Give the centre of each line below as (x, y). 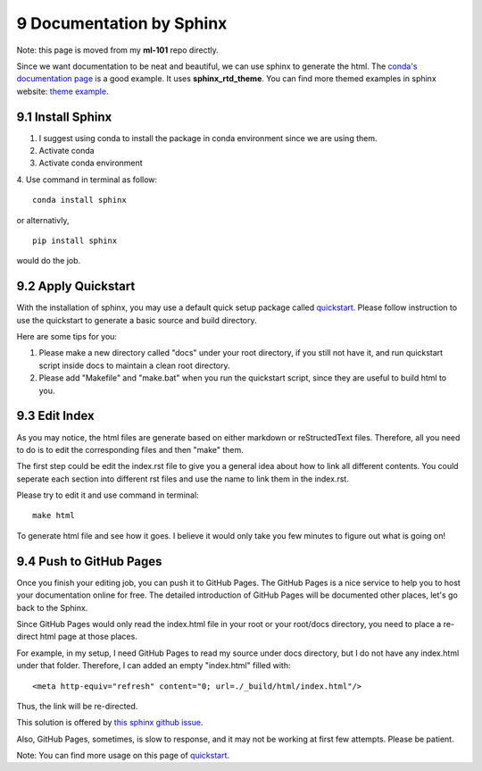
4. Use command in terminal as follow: (87, 180)
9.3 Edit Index (55, 416)
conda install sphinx (79, 200)
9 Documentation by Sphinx (122, 23)
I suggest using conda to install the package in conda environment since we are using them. (208, 138)
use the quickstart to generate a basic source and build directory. (137, 320)
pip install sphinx (75, 240)
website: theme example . (62, 91)
